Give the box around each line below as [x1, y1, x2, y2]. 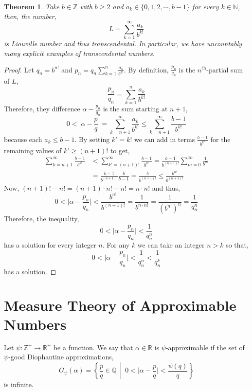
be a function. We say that [53, 342, 133, 352]
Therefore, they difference [4, 104, 80, 113]
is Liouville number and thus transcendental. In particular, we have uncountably [4, 38, 242, 49]
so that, [226, 240, 249, 250]
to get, [110, 145, 130, 155]
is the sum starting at [103, 104, 168, 113]
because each [4, 134, 42, 144]
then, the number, [4, 11, 56, 21]
